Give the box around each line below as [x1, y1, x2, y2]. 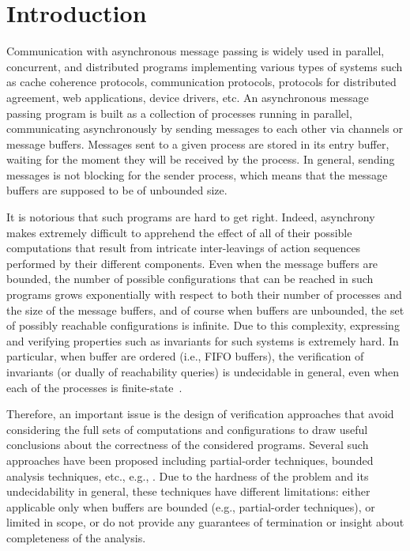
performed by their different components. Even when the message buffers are [6, 255, 378, 271]
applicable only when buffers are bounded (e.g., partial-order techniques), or [6, 498, 375, 515]
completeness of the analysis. [6, 529, 146, 545]
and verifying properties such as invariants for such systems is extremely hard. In [6, 332, 399, 349]
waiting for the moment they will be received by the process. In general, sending [6, 151, 395, 168]
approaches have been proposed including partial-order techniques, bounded [6, 451, 374, 468]
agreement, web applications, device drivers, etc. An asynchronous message [6, 89, 369, 105]
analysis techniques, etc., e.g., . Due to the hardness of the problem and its [6, 467, 369, 484]
